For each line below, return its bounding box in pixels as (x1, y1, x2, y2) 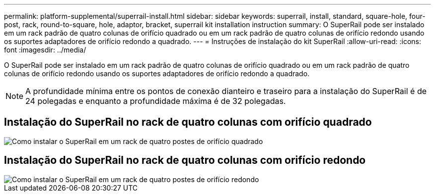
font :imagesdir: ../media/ (4, 46, 86, 54)
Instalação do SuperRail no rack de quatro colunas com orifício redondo (4, 154, 366, 167)
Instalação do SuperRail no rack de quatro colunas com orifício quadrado (4, 116, 372, 129)
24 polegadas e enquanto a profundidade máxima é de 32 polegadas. (25, 96, 286, 106)
